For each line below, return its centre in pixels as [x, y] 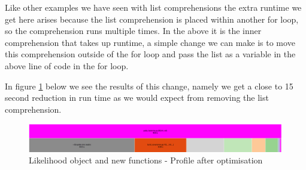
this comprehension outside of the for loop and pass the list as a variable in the [150, 54]
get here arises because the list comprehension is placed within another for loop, [152, 19]
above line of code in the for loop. [67, 65]
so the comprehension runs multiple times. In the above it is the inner [133, 31]
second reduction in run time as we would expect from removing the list [137, 98]
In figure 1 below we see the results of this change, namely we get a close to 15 [149, 86]
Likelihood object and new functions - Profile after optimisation [146, 160]
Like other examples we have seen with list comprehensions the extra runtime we [153, 7]
